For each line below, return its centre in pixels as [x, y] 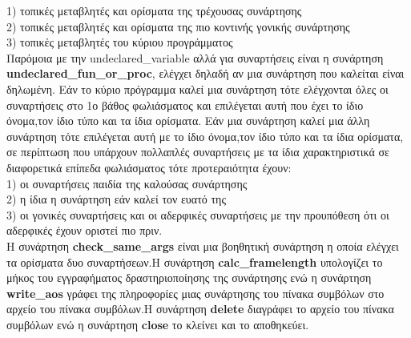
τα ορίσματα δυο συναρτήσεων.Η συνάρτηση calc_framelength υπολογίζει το [195, 262]
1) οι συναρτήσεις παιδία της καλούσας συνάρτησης [127, 183]
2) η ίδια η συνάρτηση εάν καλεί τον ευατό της [116, 199]
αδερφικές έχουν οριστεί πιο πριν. [85, 230]
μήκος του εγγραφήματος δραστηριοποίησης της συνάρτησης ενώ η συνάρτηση [189, 278]
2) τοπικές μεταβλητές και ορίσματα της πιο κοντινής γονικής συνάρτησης [178, 26]
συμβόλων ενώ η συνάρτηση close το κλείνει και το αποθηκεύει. [158, 324]
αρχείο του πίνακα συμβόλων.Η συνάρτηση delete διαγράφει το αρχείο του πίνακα [200, 309]
